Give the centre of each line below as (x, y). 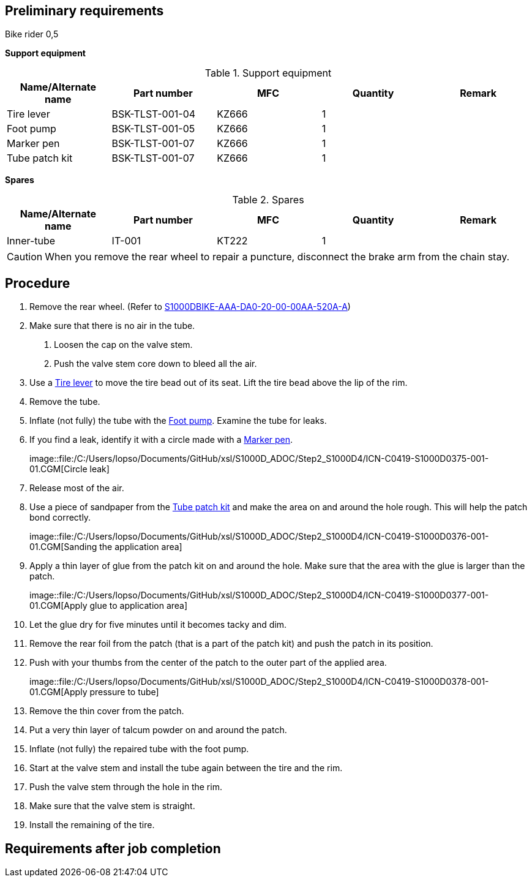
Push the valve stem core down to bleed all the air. (155, 364)
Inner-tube (31, 241)
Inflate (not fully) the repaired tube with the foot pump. (139, 749)
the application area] (141, 547)
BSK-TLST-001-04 (154, 114)
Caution (25, 257)
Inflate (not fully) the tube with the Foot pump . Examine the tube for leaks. (178, 421)
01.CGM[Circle (58, 469)
